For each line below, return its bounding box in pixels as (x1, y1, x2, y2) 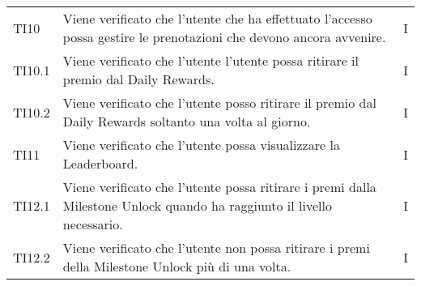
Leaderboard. (62, 154, 138, 173)
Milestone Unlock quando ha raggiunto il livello (62, 196, 332, 215)
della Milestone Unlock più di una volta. (62, 257, 291, 275)
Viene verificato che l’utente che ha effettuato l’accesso (62, 9, 372, 28)
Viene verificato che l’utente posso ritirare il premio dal (62, 93, 376, 112)
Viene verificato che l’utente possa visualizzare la (62, 135, 340, 154)
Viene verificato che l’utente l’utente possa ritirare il (62, 51, 359, 70)
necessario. (62, 215, 123, 233)
